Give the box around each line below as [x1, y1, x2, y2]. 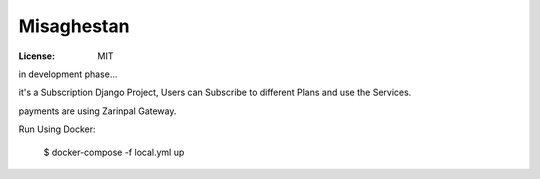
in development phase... [18, 68, 118, 80]
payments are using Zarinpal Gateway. [18, 105, 177, 117]
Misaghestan [18, 15, 130, 37]
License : [18, 50, 55, 62]
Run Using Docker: [18, 123, 96, 135]
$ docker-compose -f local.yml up [43, 146, 185, 158]
